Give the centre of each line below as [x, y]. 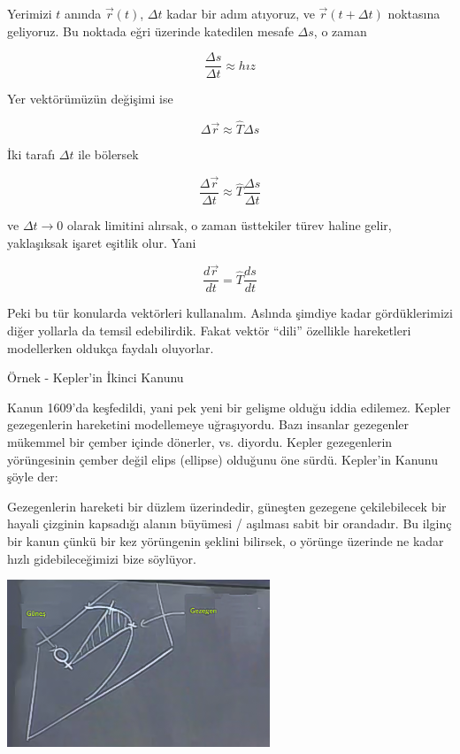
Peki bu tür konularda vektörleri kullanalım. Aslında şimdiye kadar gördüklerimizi [230, 313]
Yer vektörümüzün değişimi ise [90, 99]
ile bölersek [108, 154]
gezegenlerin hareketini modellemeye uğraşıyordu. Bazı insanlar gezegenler [208, 424]
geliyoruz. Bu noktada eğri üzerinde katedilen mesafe [150, 31]
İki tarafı [31, 154]
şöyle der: [33, 477]
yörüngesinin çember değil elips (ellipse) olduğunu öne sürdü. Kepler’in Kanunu [223, 459]
